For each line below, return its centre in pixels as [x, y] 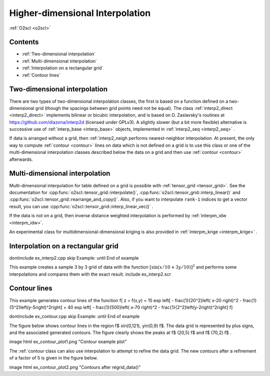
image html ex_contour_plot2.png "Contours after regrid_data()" [75, 367]
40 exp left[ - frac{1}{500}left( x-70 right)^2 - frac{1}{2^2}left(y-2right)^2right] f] [150, 307]
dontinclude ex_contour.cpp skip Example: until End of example [74, 317]
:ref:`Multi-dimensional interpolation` [59, 61]
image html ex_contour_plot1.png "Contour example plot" [68, 342]
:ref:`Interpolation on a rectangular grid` [62, 68]
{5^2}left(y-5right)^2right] [36, 307]
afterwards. [21, 159]
